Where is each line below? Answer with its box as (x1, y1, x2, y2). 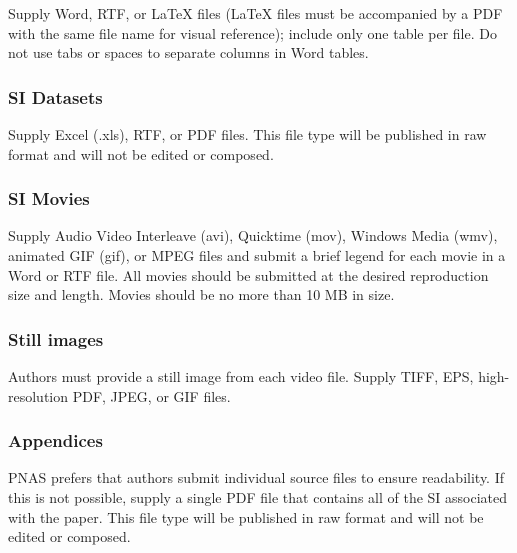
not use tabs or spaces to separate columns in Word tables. (8, 42, 369, 63)
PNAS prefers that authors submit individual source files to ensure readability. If (8, 467, 505, 488)
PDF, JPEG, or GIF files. (72, 385, 231, 406)
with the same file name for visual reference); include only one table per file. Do (8, 22, 497, 43)
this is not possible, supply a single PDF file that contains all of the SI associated (8, 487, 508, 507)
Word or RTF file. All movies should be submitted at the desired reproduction (8, 264, 489, 285)
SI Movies (8, 186, 90, 211)
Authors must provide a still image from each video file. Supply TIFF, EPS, (8, 366, 474, 386)
